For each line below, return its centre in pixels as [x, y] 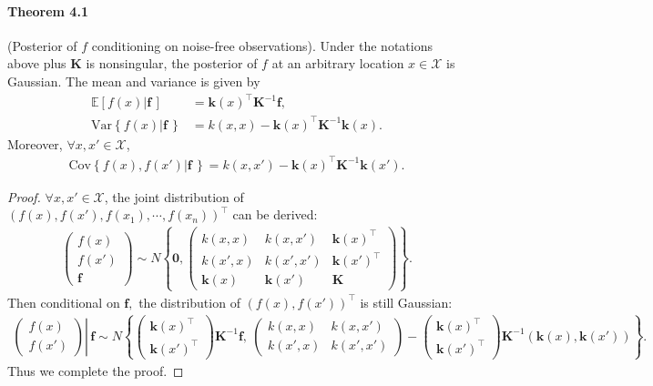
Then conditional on [64, 302]
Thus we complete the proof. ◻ [96, 370]
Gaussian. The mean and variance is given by [134, 81]
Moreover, [35, 143]
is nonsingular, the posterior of [172, 63]
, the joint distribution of [174, 196]
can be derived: [275, 214]
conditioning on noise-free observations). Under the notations [262, 45]
